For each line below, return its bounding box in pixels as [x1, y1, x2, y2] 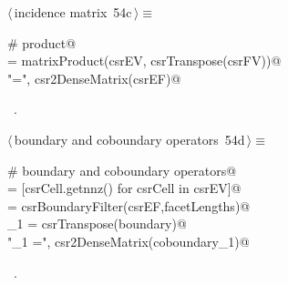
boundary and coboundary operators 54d [14, 129, 245, 148]
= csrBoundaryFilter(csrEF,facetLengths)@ [7, 196, 251, 215]
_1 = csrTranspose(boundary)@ [7, 214, 187, 233]
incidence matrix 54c [14, 3, 132, 21]
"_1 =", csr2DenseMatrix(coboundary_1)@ [7, 231, 250, 250]
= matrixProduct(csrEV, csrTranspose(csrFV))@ [7, 51, 282, 70]
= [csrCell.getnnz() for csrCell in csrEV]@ [7, 178, 242, 198]
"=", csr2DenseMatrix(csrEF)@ [7, 68, 181, 87]
